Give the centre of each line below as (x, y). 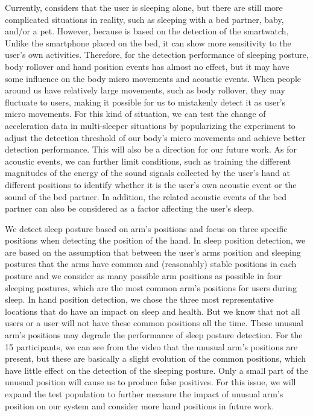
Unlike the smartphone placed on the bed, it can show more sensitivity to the (148, 43)
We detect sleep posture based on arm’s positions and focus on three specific (146, 228)
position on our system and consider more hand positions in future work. (140, 405)
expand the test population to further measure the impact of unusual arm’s (144, 394)
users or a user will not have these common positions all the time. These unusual (154, 323)
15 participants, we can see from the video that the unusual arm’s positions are (151, 346)
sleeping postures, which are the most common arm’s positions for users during (151, 287)
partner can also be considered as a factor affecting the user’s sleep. (130, 208)
